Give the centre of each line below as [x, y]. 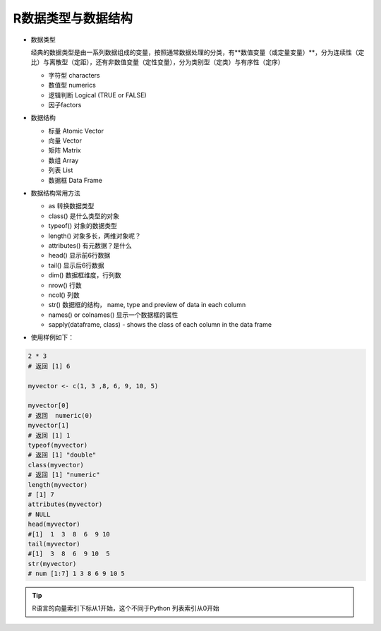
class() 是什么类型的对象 [84, 216]
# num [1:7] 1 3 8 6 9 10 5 [76, 574]
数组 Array [64, 160]
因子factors [65, 104]
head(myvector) [54, 524]
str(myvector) [52, 564]
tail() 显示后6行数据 [77, 265]
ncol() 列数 [64, 295]
